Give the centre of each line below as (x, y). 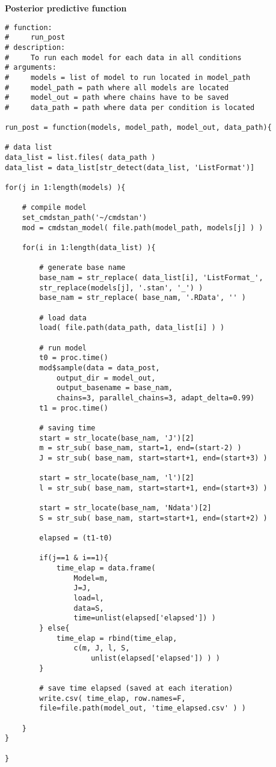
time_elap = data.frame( (106, 568)
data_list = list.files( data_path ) (80, 158)
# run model (63, 348)
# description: (35, 47)
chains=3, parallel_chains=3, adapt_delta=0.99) (155, 398)
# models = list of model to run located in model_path (128, 77)
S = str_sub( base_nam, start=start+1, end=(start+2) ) (153, 518)
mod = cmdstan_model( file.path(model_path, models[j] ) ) (143, 228)
